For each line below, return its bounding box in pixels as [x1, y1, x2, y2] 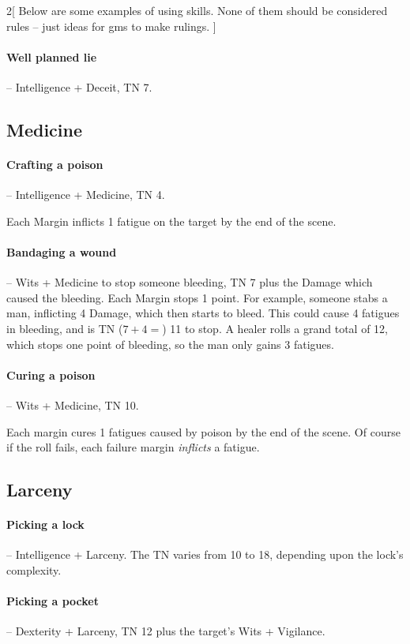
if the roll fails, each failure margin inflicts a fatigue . [6, 439, 260, 455]
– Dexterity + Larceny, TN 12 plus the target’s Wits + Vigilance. [6, 623, 325, 639]
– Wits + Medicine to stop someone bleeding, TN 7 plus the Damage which [6, 274, 373, 290]
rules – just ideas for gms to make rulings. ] [6, 17, 216, 34]
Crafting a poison [6, 155, 103, 172]
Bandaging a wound [6, 243, 117, 260]
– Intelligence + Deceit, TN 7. [6, 78, 152, 95]
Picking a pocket [6, 593, 99, 609]
